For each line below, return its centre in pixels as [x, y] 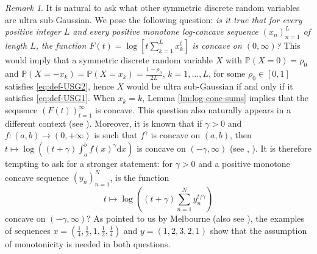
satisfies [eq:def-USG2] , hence [59, 86]
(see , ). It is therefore [270, 148]
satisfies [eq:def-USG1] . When [60, 98]
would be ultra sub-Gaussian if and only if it [210, 86]
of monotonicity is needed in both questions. [88, 243]
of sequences [28, 230]
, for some [227, 73]
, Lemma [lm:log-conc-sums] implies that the [225, 98]
